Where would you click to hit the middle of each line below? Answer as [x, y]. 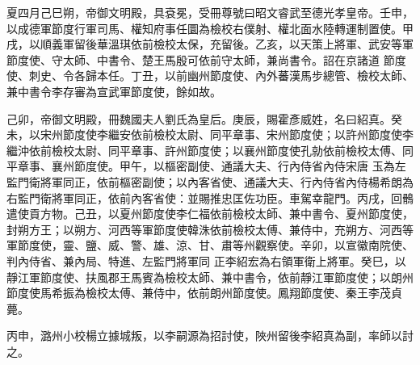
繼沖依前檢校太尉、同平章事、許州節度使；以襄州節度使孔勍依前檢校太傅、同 [210, 150]
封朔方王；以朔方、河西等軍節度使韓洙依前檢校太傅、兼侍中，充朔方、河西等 [210, 229]
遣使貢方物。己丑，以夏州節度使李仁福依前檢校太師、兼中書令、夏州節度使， [210, 214]
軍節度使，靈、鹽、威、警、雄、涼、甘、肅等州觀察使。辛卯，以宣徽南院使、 [210, 245]
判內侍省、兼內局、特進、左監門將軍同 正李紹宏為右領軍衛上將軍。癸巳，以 [206, 260]
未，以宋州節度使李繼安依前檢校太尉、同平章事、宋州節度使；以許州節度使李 [210, 134]
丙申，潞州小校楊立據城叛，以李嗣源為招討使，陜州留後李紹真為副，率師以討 [210, 336]
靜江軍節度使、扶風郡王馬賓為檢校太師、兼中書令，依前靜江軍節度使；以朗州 [210, 277]
